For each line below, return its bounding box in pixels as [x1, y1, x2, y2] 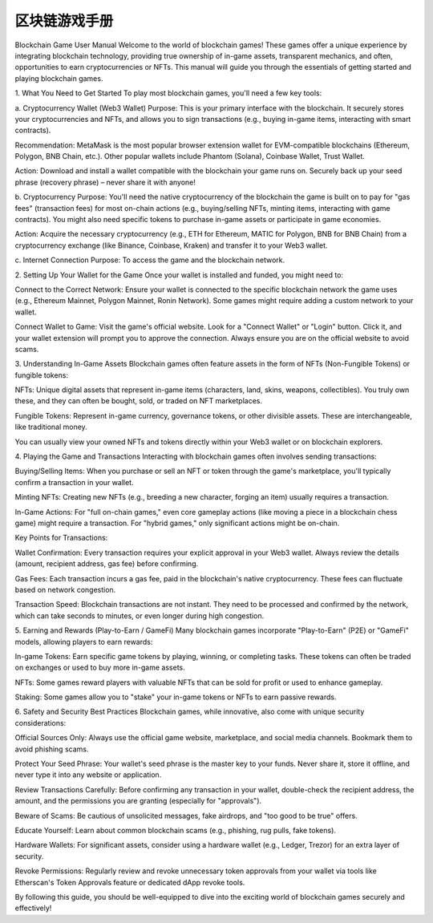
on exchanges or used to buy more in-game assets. [14, 662, 186, 673]
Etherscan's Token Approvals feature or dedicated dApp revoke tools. [14, 877, 245, 887]
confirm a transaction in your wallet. [14, 477, 134, 487]
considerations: [14, 718, 67, 727]
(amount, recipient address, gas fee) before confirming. [14, 559, 199, 569]
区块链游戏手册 [14, 12, 114, 30]
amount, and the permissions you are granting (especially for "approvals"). [14, 796, 262, 806]
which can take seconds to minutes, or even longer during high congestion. [14, 610, 265, 621]
